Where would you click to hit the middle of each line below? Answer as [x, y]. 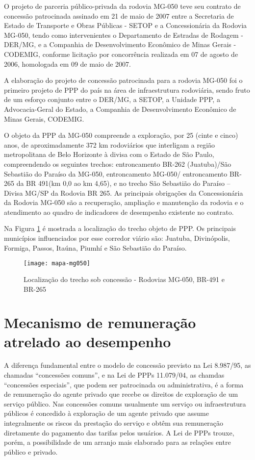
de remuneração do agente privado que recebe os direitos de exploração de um [121, 394]
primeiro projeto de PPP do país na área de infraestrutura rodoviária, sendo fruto [127, 89]
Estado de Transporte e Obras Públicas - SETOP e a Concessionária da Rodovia [126, 25]
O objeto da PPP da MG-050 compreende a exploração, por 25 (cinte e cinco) [121, 135]
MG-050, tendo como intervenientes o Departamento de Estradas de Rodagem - [124, 35]
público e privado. [31, 451]
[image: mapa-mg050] [57, 264]
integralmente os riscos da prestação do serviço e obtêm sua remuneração [114, 422]
